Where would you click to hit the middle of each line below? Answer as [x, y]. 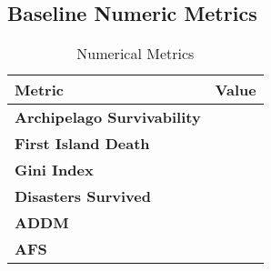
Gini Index [54, 170]
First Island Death [82, 144]
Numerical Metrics [135, 54]
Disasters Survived [83, 196]
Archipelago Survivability [108, 117]
